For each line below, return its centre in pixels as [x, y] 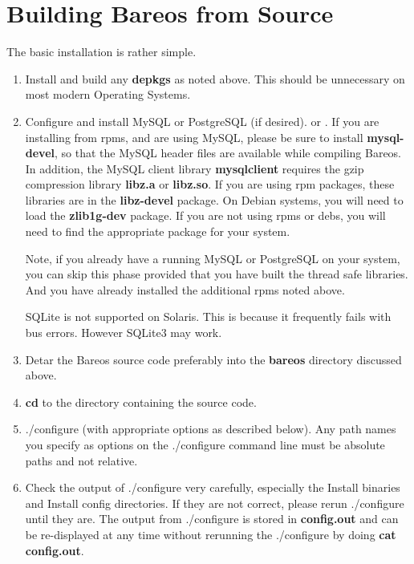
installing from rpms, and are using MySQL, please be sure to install [194, 137]
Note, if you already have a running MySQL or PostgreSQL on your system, [213, 258]
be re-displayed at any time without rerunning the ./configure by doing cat [211, 534]
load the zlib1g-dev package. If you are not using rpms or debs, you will [205, 215]
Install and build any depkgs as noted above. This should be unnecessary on [215, 78]
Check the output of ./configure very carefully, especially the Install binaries [213, 487]
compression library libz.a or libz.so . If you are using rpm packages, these [210, 184]
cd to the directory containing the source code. [141, 402]
